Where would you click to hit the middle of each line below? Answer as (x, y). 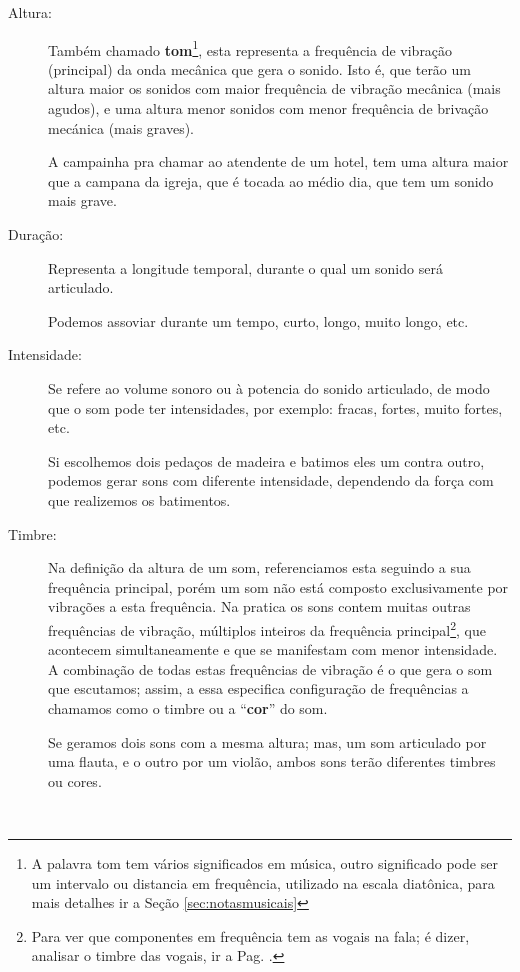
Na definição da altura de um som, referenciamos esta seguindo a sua (259, 567)
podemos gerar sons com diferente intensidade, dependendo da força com (271, 480)
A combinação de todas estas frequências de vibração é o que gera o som (270, 668)
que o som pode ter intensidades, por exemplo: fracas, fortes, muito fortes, (275, 407)
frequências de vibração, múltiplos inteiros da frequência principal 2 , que (267, 628)
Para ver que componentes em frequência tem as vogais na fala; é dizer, (250, 935)
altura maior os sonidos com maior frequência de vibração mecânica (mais (274, 88)
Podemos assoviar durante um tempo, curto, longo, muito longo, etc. (258, 320)
